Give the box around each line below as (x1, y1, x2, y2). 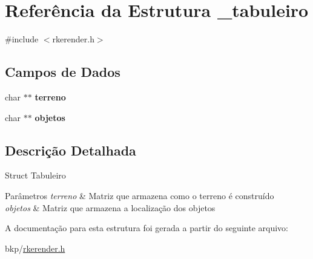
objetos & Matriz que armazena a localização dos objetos (5, 201, 216, 214)
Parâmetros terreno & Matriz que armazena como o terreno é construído (5, 189, 274, 202)
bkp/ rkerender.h (5, 241, 65, 254)
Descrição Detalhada (5, 140, 136, 159)
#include (5, 33, 39, 45)
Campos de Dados (5, 62, 120, 81)
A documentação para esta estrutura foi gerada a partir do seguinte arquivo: (5, 221, 288, 234)
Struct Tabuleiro (5, 169, 66, 182)
